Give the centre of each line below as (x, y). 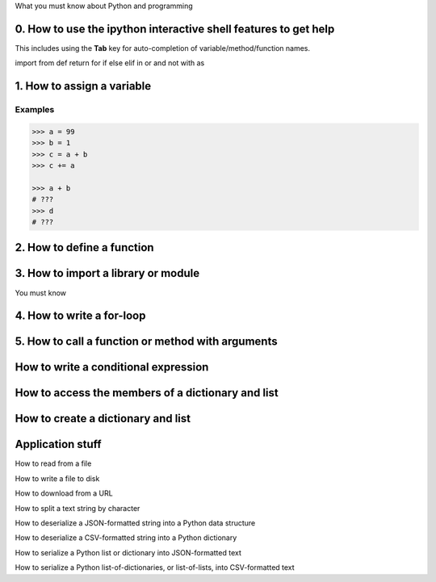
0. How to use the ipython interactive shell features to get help (175, 29)
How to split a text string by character (78, 508)
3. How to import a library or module (107, 273)
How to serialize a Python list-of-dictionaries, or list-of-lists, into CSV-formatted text (155, 567)
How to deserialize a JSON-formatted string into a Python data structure (135, 523)
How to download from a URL (64, 493)
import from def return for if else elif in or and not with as (110, 63)
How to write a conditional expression (112, 367)
